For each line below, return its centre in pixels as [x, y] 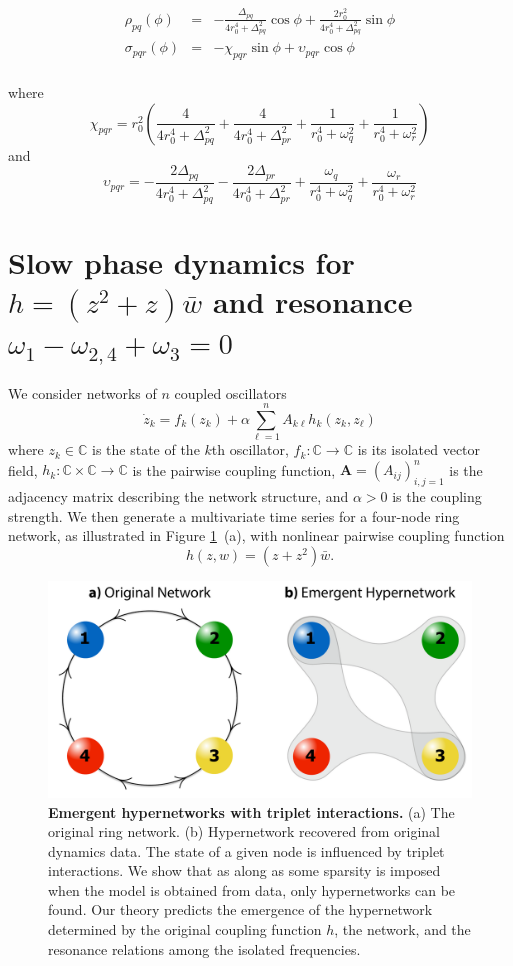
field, [23, 469]
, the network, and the [402, 929]
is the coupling [437, 496]
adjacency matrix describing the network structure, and [178, 496]
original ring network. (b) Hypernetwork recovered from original [244, 831]
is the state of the [145, 449]
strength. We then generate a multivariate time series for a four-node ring [234, 515]
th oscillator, [250, 449]
